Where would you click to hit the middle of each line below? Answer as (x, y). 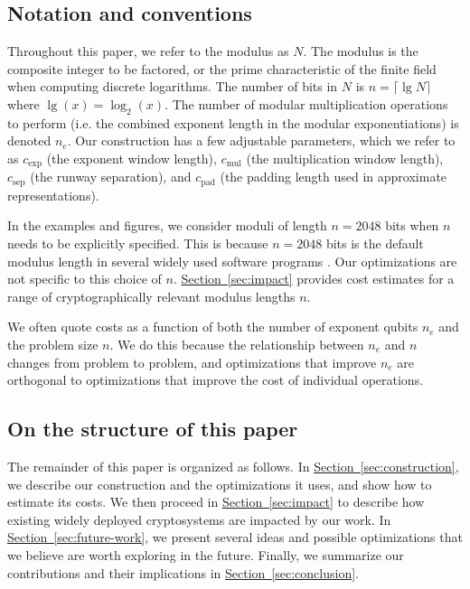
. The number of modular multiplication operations (306, 103)
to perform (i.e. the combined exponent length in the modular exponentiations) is (233, 122)
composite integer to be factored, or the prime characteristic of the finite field (222, 68)
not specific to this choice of (85, 279)
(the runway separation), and (111, 177)
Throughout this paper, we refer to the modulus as (148, 51)
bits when (412, 225)
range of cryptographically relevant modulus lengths (151, 296)
